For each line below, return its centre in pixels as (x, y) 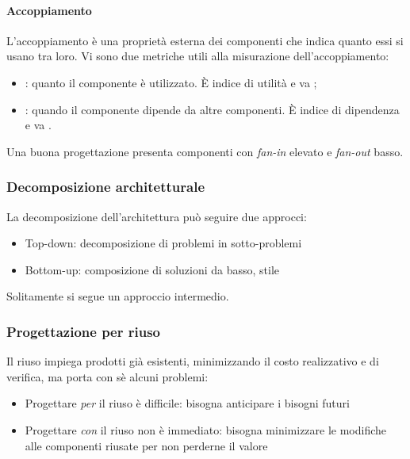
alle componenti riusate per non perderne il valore (146, 445)
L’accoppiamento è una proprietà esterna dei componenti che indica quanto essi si (205, 40)
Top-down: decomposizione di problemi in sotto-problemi (163, 243)
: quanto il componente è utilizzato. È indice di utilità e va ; (171, 82)
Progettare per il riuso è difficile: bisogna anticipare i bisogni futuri (187, 403)
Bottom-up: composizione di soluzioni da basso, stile (152, 269)
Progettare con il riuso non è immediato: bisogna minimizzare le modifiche (206, 429)
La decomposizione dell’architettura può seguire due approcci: (157, 216)
